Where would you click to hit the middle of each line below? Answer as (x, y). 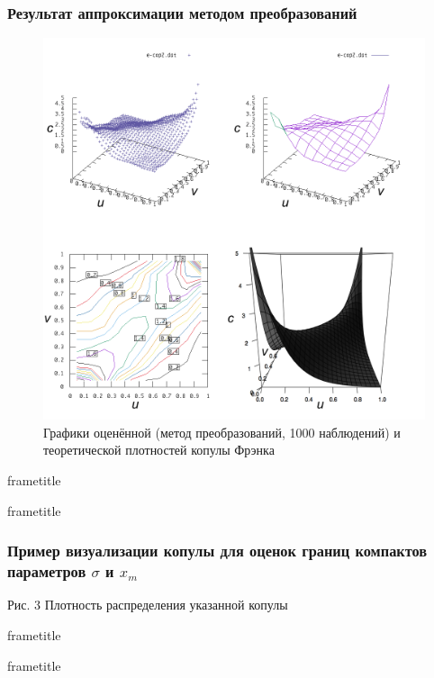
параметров (47, 571)
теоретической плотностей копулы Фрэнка (159, 450)
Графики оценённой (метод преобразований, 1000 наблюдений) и (222, 432)
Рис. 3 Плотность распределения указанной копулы (148, 605)
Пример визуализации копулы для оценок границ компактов (217, 551)
